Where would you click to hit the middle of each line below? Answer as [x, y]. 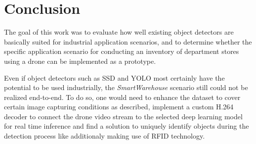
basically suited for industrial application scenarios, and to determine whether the [128, 41]
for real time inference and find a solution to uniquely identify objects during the [127, 126]
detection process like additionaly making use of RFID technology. [105, 136]
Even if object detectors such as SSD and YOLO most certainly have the [114, 77]
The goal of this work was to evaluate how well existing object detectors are [119, 32]
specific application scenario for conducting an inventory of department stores [122, 51]
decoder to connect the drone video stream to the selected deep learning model [123, 116]
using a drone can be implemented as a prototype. [80, 61]
